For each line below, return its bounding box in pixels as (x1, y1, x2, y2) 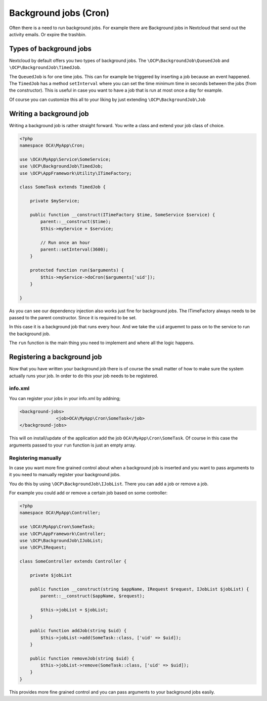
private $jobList (30, 572, 72, 578)
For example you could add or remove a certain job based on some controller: (9, 490, 168, 496)
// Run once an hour (40, 240, 90, 245)
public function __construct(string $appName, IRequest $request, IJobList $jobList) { (30, 586, 249, 592)
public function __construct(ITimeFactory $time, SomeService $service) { (30, 212, 215, 217)
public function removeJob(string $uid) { (30, 655, 134, 661)
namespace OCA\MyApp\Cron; (19, 143, 85, 149)
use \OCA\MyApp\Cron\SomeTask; (19, 524, 96, 530)
